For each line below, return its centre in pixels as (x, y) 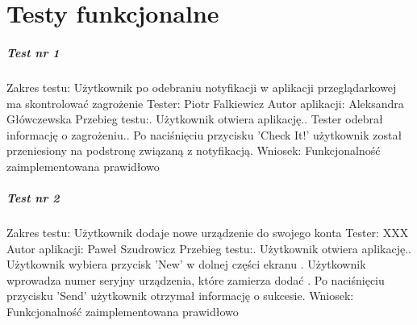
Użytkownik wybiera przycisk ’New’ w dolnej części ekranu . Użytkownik (186, 264)
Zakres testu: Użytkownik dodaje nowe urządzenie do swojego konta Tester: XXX (208, 233)
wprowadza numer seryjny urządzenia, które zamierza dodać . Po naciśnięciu (196, 279)
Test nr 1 (33, 52)
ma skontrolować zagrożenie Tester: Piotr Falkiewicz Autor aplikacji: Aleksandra (205, 103)
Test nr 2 (33, 198)
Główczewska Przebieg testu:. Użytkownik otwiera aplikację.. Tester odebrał (195, 119)
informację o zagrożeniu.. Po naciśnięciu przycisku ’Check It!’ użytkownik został (204, 134)
